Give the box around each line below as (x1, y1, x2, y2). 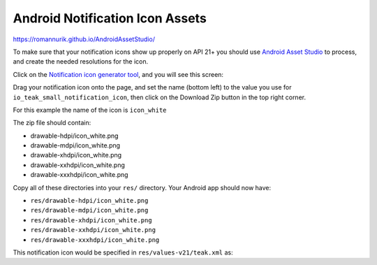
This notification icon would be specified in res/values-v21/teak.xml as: (13, 248, 233, 257)
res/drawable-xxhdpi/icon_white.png (30, 226, 156, 234)
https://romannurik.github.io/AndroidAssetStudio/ (13, 35, 155, 43)
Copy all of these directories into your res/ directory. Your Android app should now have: (13, 183, 272, 192)
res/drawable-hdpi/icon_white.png (30, 196, 149, 205)
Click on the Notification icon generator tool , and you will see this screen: (13, 70, 223, 78)
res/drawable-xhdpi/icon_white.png (30, 216, 153, 224)
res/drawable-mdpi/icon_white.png (30, 206, 149, 215)
